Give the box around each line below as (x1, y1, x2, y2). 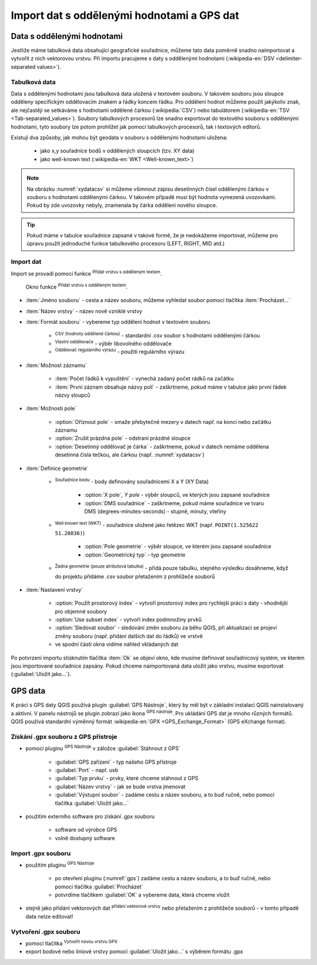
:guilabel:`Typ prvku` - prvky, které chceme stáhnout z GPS (55, 775, 199, 782)
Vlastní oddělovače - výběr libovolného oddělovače (55, 339, 172, 347)
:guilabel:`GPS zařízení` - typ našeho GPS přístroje (55, 758, 177, 765)
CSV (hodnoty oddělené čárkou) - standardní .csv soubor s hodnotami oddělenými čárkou (55, 330, 261, 339)
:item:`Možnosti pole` (25, 405, 77, 412)
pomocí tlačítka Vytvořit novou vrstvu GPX (25, 939, 117, 947)
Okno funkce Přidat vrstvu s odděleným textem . (25, 283, 128, 290)
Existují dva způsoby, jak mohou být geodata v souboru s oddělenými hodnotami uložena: (11, 134, 228, 141)
